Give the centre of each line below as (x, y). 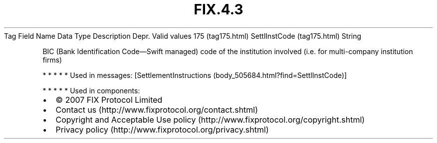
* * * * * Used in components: (91, 90)
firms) (52, 60)
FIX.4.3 (218, 9)
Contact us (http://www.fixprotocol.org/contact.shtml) (157, 109)
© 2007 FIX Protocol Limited (109, 100)
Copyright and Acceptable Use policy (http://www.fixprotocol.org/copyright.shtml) (210, 119)
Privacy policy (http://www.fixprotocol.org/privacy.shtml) (162, 129)
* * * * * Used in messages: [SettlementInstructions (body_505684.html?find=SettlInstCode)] (195, 75)
